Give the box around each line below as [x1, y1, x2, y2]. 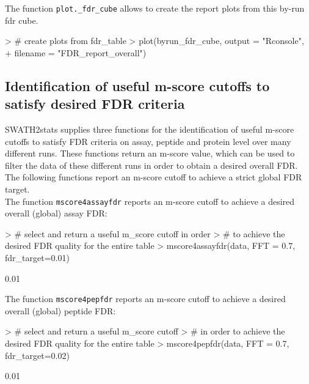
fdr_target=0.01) [5, 251, 70, 264]
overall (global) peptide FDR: [5, 304, 116, 317]
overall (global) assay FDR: [5, 207, 107, 220]
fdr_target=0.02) [5, 349, 70, 361]
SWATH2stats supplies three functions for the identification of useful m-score [5, 123, 294, 136]
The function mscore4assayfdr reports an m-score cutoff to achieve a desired [5, 194, 295, 207]
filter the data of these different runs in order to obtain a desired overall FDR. [5, 158, 298, 171]
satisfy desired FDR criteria [5, 94, 185, 113]
